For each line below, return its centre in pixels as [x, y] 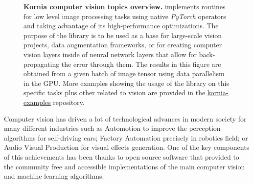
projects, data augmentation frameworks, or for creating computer [123, 45]
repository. [69, 102]
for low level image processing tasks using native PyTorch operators [125, 16]
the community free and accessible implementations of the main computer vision [125, 166]
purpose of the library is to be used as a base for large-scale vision [123, 35]
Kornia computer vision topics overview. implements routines [125, 6]
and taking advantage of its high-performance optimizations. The [121, 26]
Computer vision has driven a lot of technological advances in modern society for [125, 118]
